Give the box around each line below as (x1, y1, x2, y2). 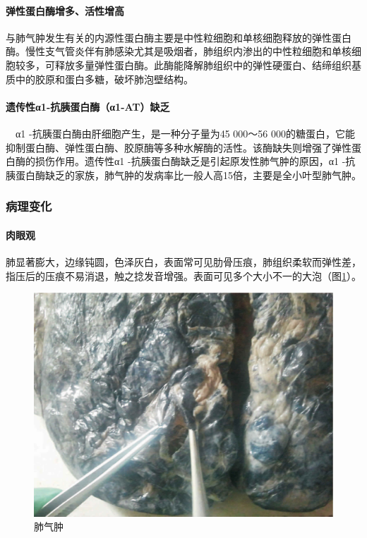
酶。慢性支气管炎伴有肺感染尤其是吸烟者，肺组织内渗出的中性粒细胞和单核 (6, 44, 351, 59)
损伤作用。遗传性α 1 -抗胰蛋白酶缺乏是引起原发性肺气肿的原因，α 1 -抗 (35, 154, 356, 169)
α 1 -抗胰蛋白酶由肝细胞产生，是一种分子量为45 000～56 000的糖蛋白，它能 (15, 126, 355, 140)
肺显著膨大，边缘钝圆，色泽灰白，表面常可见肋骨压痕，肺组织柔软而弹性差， (6, 254, 361, 269)
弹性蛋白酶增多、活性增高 (6, 3, 124, 18)
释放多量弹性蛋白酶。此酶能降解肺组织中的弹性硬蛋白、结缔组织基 (54, 57, 361, 72)
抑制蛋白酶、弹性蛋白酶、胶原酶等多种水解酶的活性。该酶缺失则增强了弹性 (6, 140, 351, 154)
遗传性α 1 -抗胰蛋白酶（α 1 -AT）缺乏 (6, 99, 170, 114)
